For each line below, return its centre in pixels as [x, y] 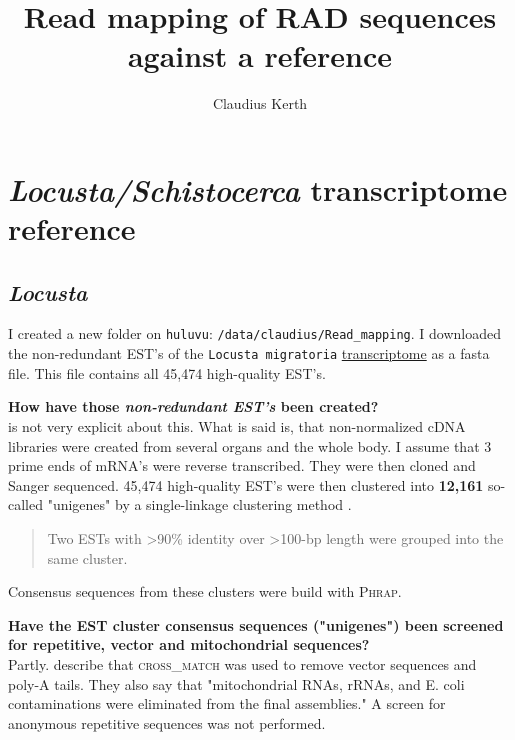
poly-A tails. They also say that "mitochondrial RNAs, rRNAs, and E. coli [236, 683]
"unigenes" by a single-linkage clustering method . [199, 504]
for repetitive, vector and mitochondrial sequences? [189, 644]
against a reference [260, 55]
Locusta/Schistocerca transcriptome [258, 189]
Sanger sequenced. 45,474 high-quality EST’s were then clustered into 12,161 [246, 484]
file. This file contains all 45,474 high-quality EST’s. [167, 372]
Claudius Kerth [260, 103]
